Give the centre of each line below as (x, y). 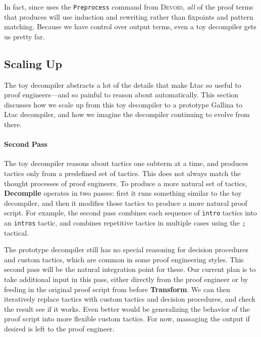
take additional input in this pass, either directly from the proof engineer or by (126, 279)
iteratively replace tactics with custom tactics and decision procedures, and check (130, 299)
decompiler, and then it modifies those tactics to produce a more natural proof (126, 203)
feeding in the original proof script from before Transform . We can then (117, 289)
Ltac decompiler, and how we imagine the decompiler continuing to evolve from (127, 114)
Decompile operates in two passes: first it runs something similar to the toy (123, 193)
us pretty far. (24, 36)
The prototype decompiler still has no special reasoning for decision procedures (126, 249)
